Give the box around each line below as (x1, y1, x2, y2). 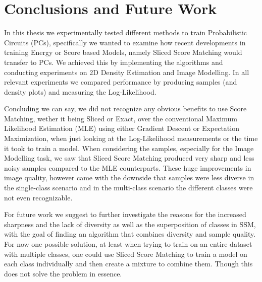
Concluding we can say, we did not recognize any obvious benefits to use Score (4, 103, 247, 114)
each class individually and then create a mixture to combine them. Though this (4, 258, 253, 269)
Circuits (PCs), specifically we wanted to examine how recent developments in (4, 37, 246, 47)
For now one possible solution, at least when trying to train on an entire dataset (4, 239, 252, 249)
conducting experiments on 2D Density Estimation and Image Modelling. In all (4, 66, 249, 77)
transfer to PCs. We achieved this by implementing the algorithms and (4, 56, 223, 67)
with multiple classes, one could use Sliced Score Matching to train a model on (4, 248, 247, 259)
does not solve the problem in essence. (4, 268, 122, 278)
